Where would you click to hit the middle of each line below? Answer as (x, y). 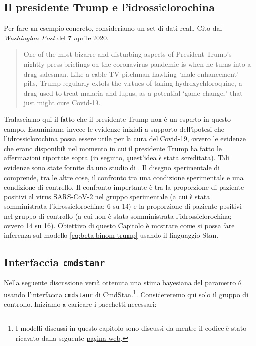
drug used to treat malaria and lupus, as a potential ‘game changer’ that (133, 93)
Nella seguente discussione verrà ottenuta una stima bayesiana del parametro (120, 283)
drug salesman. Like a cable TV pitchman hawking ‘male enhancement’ (131, 73)
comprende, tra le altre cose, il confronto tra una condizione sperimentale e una (124, 177)
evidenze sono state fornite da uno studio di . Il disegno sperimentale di (112, 167)
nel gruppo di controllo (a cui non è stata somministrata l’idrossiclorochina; (118, 215)
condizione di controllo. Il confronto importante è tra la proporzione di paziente (124, 187)
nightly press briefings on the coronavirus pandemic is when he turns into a (137, 63)
